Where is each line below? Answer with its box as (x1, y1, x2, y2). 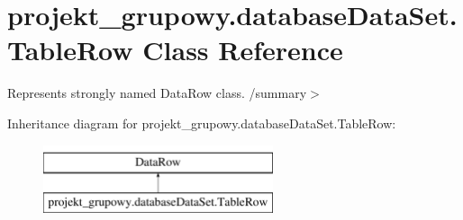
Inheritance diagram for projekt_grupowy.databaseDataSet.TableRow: (7, 113, 396, 132)
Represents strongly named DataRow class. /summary (7, 84, 307, 102)
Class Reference (142, 31, 343, 68)
